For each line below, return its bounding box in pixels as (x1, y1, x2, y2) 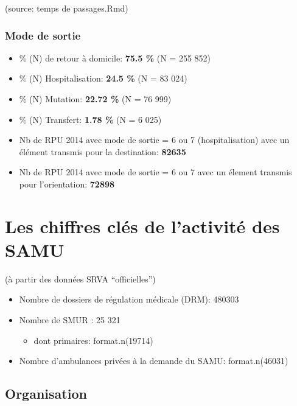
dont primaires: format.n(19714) (33, 334, 153, 346)
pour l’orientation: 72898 (19, 177, 115, 190)
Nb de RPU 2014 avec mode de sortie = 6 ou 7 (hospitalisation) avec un (19, 133, 290, 146)
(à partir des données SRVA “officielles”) (5, 272, 156, 285)
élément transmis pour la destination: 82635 (19, 145, 186, 158)
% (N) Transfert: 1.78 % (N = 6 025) (19, 113, 162, 125)
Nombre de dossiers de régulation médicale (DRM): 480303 (19, 293, 239, 306)
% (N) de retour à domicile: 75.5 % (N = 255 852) (19, 51, 211, 64)
